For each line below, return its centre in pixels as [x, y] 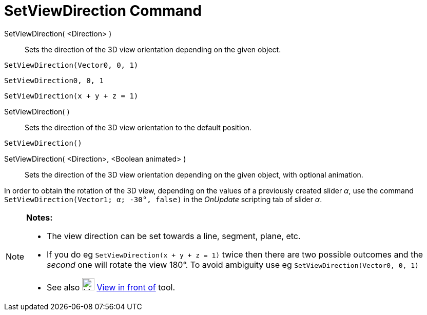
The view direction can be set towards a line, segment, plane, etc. [174, 236]
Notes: [40, 217]
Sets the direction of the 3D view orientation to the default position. [138, 127]
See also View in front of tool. [111, 287]
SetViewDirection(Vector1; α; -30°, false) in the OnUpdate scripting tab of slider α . [163, 199]
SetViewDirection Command [103, 11]
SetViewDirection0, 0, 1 [54, 80]
